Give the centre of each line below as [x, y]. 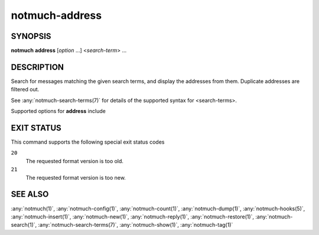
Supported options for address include [58, 111]
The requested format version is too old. [75, 161]
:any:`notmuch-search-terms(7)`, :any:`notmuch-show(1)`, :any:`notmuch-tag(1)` [136, 225]
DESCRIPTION [38, 67]
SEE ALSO [30, 194]
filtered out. [25, 90]
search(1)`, [24, 225]
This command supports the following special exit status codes [88, 142]
